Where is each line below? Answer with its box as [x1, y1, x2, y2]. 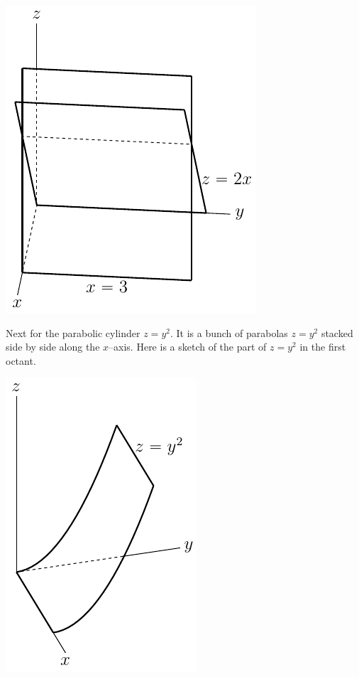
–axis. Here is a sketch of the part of [109, 339, 267, 354]
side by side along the [6, 339, 100, 354]
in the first [299, 339, 346, 354]
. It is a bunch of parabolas [170, 325, 288, 340]
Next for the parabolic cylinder [6, 325, 140, 340]
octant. [6, 353, 36, 368]
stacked [321, 325, 353, 340]
